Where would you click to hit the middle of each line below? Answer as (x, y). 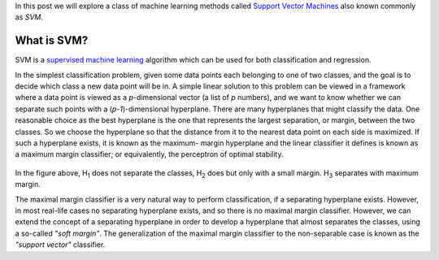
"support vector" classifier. (60, 245)
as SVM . (29, 17)
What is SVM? (52, 41)
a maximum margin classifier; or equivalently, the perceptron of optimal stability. (149, 154)
